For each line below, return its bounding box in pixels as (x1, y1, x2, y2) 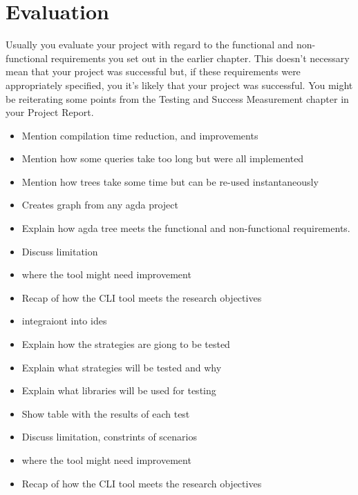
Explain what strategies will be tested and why (21, 360, 222, 374)
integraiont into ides (21, 313, 107, 328)
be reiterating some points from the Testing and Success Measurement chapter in (6, 91, 349, 106)
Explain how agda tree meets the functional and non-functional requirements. (21, 221, 350, 235)
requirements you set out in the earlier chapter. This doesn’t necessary (50, 50, 350, 65)
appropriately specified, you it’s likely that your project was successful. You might (6, 77, 353, 92)
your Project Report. (6, 105, 94, 119)
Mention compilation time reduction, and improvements (21, 128, 258, 142)
